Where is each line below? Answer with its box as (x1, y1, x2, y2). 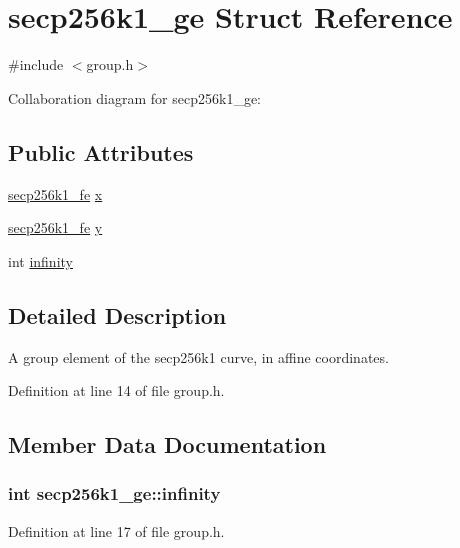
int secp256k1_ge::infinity (8, 481, 221, 506)
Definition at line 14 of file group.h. (8, 380, 225, 401)
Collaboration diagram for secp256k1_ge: (8, 87, 261, 108)
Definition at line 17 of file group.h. (8, 520, 225, 541)
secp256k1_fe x (8, 183, 103, 204)
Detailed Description (8, 299, 227, 330)
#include (8, 54, 64, 75)
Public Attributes (8, 136, 194, 167)
